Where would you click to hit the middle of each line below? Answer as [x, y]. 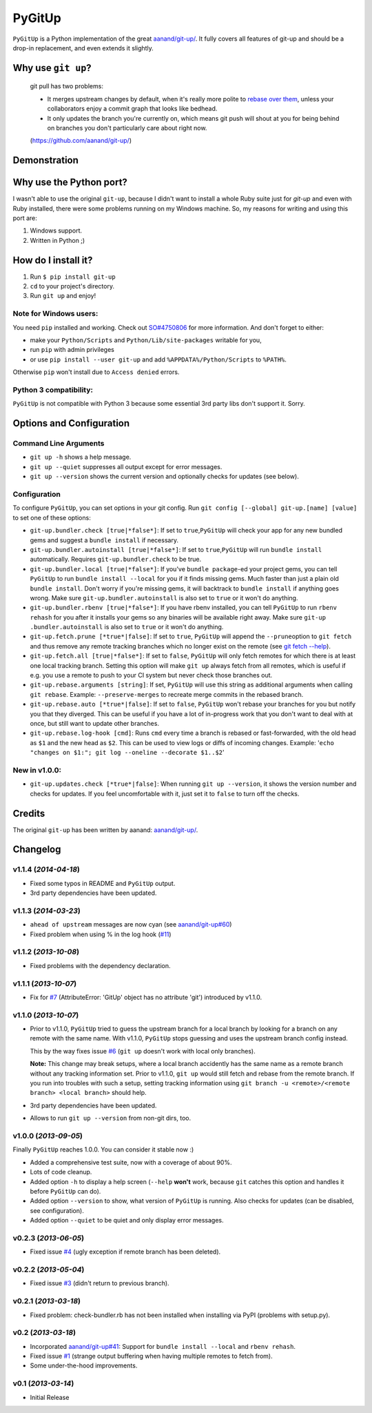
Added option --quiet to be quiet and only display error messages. [127, 1221]
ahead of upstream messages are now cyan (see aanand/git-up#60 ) [131, 925]
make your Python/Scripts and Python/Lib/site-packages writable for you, [146, 340]
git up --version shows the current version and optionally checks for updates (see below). [164, 477]
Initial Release [50, 1397]
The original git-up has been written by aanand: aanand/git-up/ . [105, 830]
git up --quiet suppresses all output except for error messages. [126, 466]
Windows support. [56, 230]
